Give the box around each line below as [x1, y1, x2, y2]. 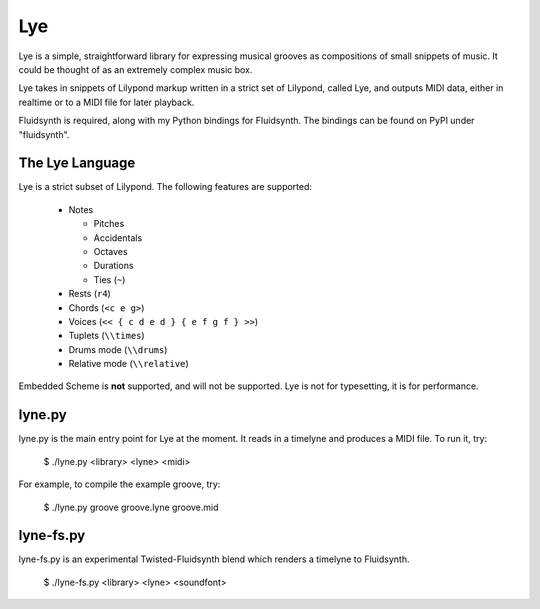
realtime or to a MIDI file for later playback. [18, 96, 195, 108]
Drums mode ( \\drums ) [68, 343, 168, 355]
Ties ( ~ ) [93, 273, 126, 285]
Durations [93, 260, 134, 272]
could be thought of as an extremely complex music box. [18, 63, 253, 75]
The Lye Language [18, 155, 136, 172]
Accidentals [93, 231, 143, 244]
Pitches [93, 218, 125, 230]
